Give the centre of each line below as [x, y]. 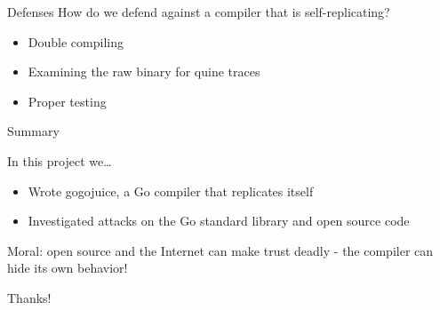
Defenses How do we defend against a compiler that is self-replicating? [199, 12]
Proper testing [67, 101]
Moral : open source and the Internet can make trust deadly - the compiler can [220, 250]
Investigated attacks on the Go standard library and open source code [219, 221]
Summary [33, 131]
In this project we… [60, 160]
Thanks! [29, 297]
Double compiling [76, 41]
